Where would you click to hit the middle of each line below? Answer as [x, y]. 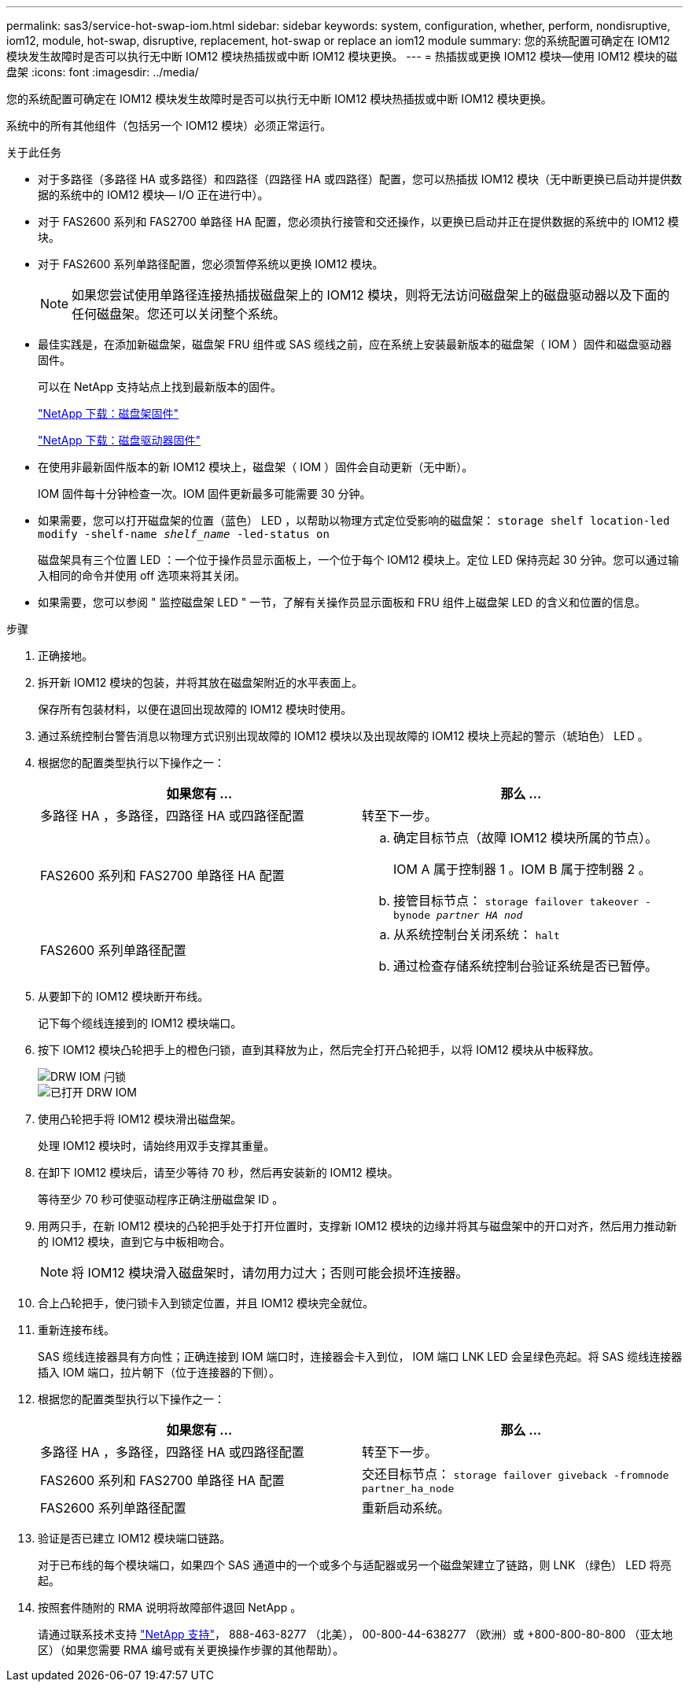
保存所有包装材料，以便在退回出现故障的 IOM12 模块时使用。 [195, 709]
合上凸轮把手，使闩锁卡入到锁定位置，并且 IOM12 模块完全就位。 [206, 1303]
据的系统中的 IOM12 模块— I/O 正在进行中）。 [153, 195]
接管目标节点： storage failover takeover [516, 901]
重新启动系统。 [406, 1508]
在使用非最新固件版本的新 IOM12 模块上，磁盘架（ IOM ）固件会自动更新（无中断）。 [256, 467]
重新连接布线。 [76, 1330]
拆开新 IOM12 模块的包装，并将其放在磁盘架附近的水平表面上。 [201, 682]
